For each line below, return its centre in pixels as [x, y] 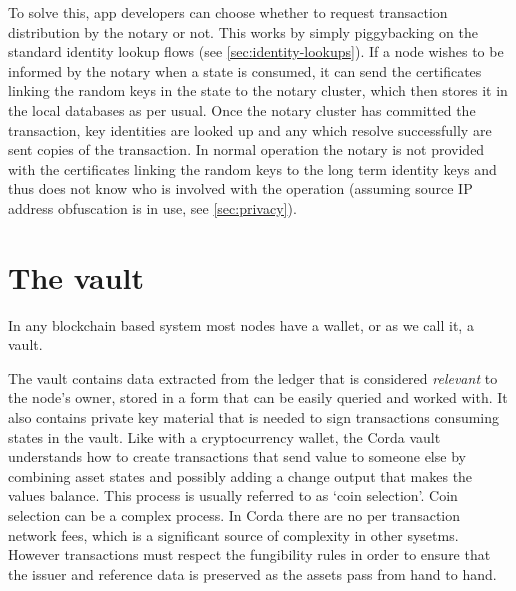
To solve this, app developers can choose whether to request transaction [228, 12]
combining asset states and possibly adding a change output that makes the [240, 475]
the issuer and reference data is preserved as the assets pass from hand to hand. [252, 573]
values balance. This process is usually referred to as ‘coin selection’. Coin [233, 495]
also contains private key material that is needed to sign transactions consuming [254, 417]
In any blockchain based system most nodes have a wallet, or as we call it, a [241, 324]
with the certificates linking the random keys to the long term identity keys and [252, 168]
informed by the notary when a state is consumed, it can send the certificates [245, 70]
